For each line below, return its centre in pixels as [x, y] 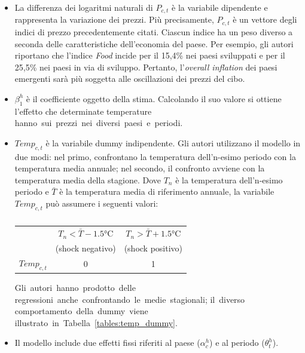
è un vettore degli [265, 19]
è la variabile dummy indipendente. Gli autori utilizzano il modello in [173, 142]
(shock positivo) [153, 248]
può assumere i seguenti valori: [102, 203]
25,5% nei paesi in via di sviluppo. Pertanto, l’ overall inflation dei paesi [146, 67]
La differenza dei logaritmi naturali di [84, 7]
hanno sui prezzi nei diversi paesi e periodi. [99, 123]
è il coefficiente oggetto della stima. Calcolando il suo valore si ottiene [154, 98]
